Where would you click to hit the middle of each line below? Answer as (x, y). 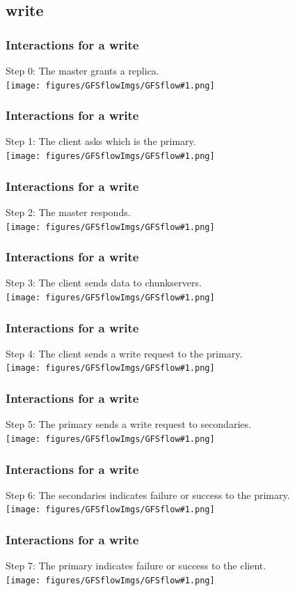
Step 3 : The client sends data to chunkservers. (104, 283)
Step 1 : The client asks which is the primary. (101, 141)
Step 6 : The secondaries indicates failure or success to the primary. (148, 494)
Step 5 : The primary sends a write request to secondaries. (128, 424)
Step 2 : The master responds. (68, 212)
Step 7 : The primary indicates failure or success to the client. (136, 566)
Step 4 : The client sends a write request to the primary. (124, 353)
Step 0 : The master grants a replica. (82, 70)
